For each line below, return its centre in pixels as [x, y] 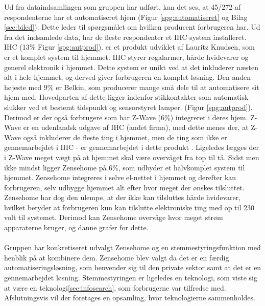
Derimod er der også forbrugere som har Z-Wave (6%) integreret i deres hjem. [126, 117]
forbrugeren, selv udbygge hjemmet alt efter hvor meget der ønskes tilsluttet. [124, 187]
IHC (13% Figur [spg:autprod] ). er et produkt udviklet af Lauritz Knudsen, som [129, 47]
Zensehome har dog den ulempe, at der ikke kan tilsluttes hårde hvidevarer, [123, 197]
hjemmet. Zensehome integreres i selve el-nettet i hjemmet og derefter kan [120, 177]
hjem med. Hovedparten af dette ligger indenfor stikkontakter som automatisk [126, 97]
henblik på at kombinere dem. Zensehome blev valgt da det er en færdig [117, 257]
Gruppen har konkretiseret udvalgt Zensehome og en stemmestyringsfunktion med [132, 247]
